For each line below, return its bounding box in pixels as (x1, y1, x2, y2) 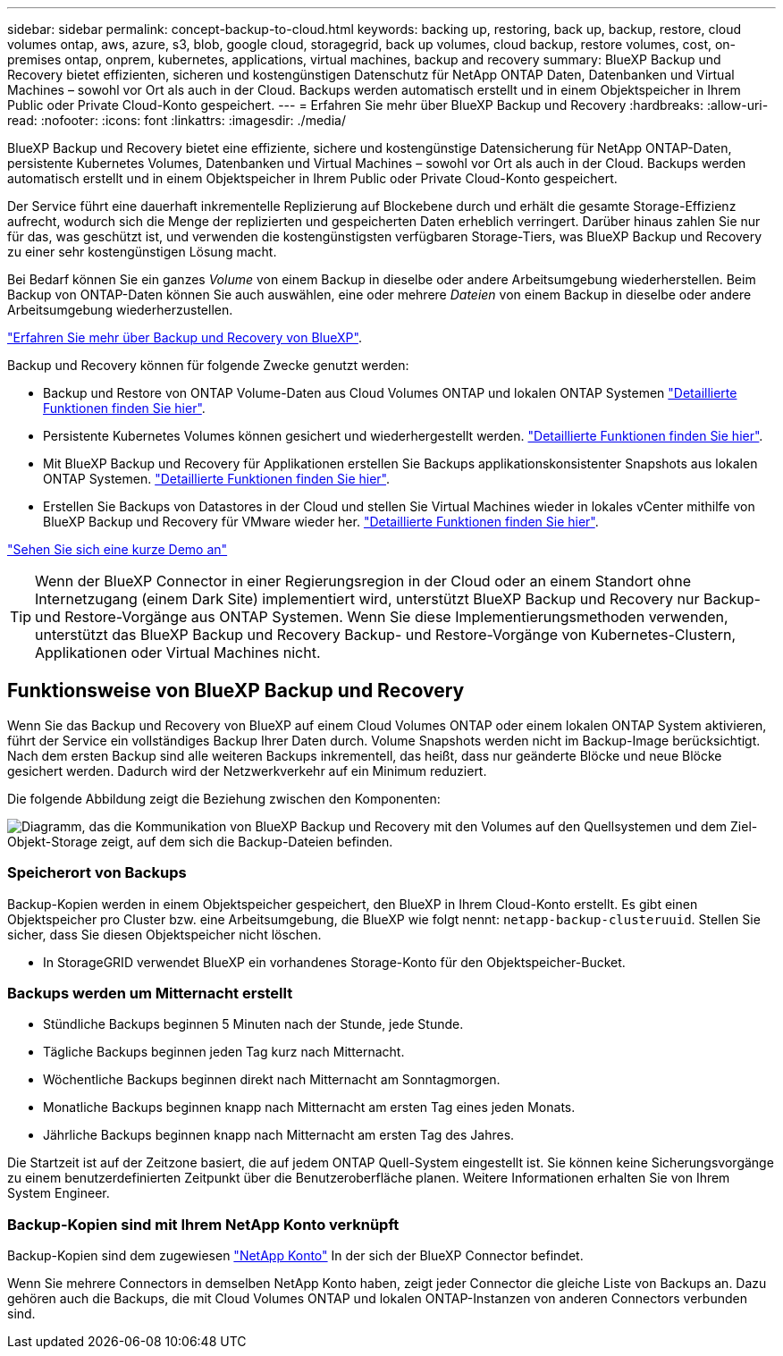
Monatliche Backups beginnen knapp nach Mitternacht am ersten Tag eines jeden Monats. (43, 1099, 576, 1116)
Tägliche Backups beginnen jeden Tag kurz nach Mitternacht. (43, 1044, 405, 1060)
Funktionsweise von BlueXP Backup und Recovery (7, 679, 465, 703)
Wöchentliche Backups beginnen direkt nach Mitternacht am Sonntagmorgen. (43, 1072, 501, 1088)
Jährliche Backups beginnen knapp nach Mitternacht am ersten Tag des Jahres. (43, 1127, 515, 1143)
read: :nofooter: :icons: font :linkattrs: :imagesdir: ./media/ (7, 113, 346, 128)
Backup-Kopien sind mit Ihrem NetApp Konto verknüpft (7, 1215, 400, 1234)
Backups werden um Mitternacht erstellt (7, 983, 293, 1002)
